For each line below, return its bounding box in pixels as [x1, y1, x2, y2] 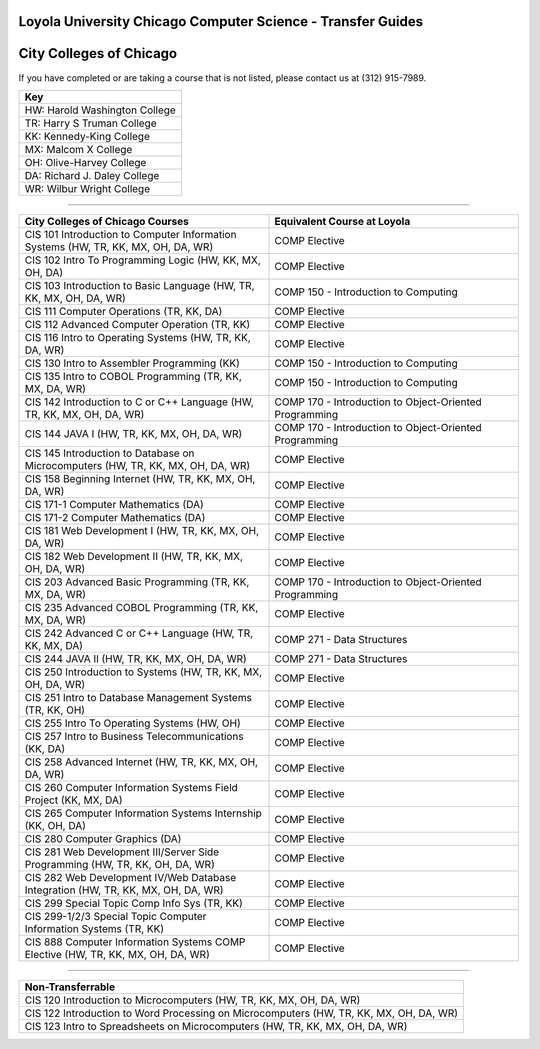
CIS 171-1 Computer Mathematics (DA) [24, 497, 204, 511]
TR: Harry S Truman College [24, 116, 157, 130]
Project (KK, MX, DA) [24, 793, 124, 807]
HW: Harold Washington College [24, 103, 177, 117]
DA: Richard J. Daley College [24, 168, 160, 182]
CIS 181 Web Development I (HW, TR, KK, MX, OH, [24, 523, 260, 537]
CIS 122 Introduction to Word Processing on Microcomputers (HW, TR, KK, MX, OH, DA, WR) [24, 1006, 459, 1020]
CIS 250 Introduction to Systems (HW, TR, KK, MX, [24, 665, 263, 679]
